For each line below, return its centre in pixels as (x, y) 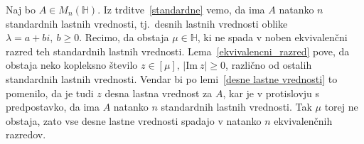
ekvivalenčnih (303, 120)
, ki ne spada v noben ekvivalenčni (272, 37)
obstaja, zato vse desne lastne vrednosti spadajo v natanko (134, 120)
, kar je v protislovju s (271, 93)
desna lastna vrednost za (159, 93)
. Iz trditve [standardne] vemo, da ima (181, 9)
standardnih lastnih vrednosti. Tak (236, 107)
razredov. (26, 134)
